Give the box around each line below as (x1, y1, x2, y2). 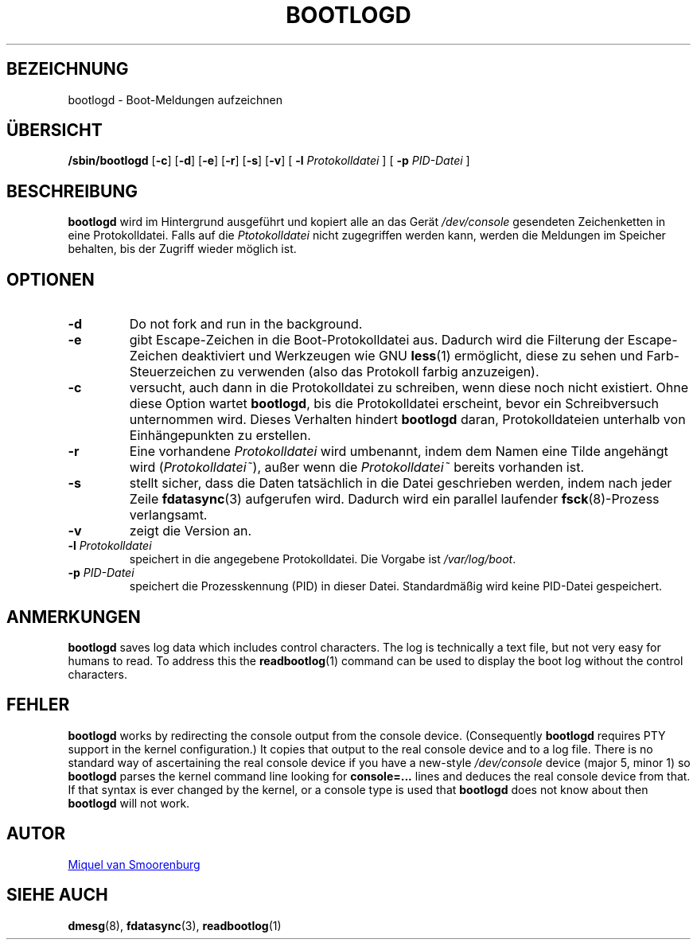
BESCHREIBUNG (6, 181, 138, 201)
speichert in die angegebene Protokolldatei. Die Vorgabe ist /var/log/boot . (129, 552, 516, 566)
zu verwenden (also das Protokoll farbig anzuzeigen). (219, 364, 539, 380)
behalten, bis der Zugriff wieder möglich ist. (68, 242, 297, 256)
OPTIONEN (6, 269, 95, 290)
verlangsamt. (129, 507, 208, 524)
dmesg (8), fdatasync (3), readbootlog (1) (68, 918, 282, 932)
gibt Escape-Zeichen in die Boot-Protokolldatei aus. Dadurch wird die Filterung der (129, 332, 625, 348)
